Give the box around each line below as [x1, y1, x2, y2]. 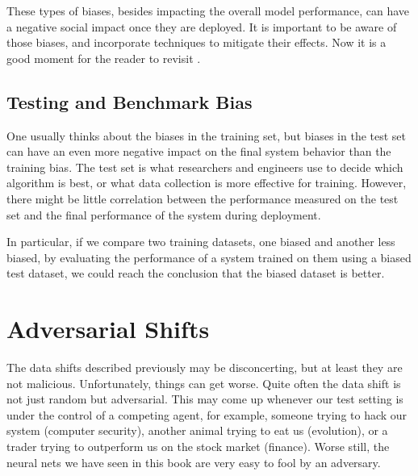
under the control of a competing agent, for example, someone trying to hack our [6, 406, 408, 423]
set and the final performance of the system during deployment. [6, 206, 321, 223]
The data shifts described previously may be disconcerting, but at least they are [6, 359, 403, 376]
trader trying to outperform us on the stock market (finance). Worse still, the [6, 438, 390, 455]
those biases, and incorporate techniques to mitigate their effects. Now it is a [6, 34, 387, 51]
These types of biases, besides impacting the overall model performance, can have [6, 2, 410, 19]
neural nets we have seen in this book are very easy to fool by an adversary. [6, 453, 381, 470]
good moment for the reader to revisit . [6, 49, 201, 66]
